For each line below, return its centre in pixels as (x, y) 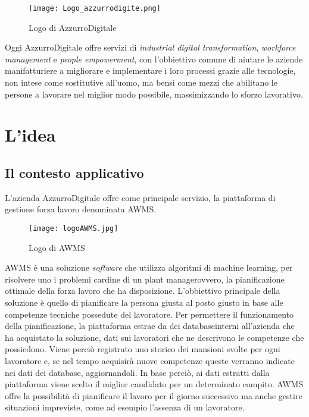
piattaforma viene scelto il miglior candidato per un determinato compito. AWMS (154, 384)
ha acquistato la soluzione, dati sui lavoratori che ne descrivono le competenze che (154, 337)
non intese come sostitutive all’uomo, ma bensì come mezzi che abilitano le (141, 82)
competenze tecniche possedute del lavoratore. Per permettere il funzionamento (149, 314)
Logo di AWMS (57, 247)
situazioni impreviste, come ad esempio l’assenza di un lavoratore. (125, 407)
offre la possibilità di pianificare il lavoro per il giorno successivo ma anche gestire (154, 395)
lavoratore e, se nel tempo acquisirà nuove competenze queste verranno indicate (150, 360)
